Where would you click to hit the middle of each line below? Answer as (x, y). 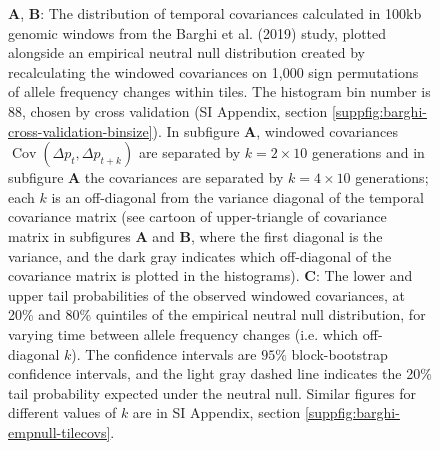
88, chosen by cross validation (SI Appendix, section (168, 110)
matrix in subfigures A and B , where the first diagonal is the (195, 235)
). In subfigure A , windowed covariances (275, 130)
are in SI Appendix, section (216, 412)
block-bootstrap (339, 353)
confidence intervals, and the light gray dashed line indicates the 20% (220, 373)
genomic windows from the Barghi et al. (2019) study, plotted (197, 32)
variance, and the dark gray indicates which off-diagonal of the (200, 255)
